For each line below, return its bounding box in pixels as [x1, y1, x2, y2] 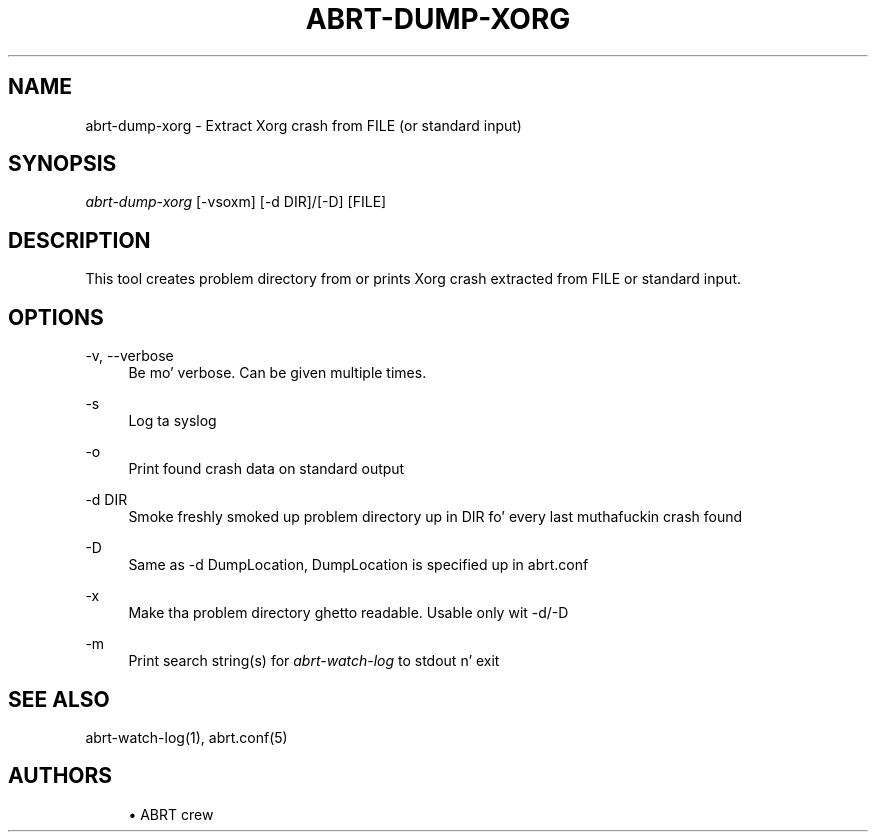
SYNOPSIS [8, 151, 117, 177]
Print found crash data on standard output [128, 460, 405, 478]
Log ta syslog [128, 412, 217, 430]
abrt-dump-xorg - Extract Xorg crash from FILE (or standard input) [85, 116, 522, 134]
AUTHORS [8, 763, 113, 789]
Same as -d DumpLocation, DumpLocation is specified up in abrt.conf [128, 556, 589, 574]
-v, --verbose [85, 347, 174, 365]
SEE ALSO [8, 686, 110, 712]
